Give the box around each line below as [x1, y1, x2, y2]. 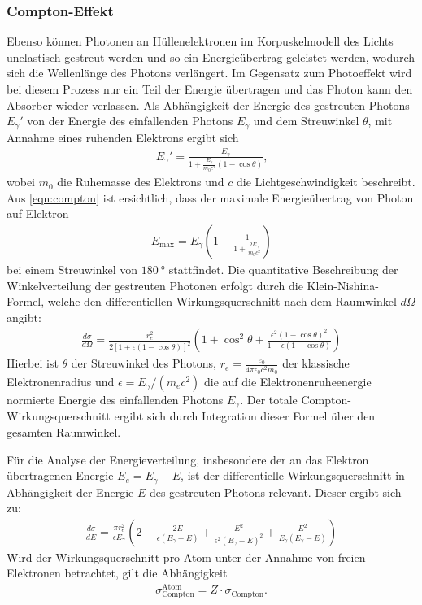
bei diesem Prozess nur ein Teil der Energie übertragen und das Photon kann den [7, 81, 413, 97]
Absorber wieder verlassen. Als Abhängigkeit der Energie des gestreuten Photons [7, 96, 410, 113]
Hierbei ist [7, 355, 59, 372]
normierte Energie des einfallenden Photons [7, 390, 224, 407]
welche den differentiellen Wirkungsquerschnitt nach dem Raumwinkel [47, 293, 397, 310]
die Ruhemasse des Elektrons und [57, 173, 224, 190]
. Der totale [240, 390, 298, 407]
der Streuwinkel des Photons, [71, 355, 216, 372]
